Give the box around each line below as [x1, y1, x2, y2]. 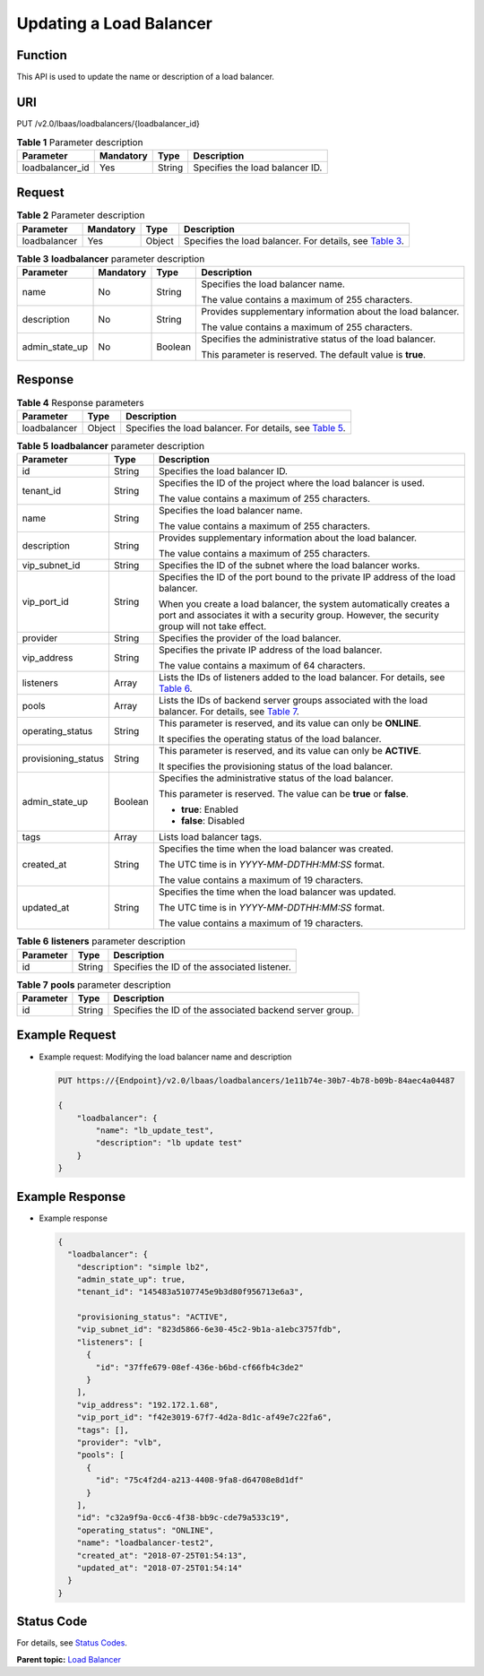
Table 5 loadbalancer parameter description [16, 440, 205, 453]
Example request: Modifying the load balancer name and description [39, 1051, 292, 1062]
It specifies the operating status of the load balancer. [158, 733, 382, 746]
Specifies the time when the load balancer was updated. [158, 886, 396, 898]
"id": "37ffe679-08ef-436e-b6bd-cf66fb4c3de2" [95, 1362, 304, 1372]
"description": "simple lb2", [76, 1262, 210, 1272]
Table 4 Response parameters [16, 396, 144, 409]
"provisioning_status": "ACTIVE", [76, 1312, 229, 1322]
